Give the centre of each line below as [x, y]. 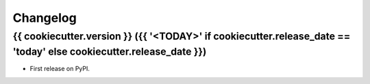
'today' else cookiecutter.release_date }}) [110, 52]
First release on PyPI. [60, 69]
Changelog [45, 18]
